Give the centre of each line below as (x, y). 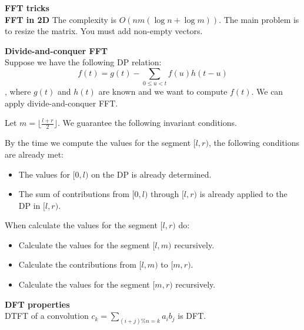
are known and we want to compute (163, 91)
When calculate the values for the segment (81, 225)
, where (18, 91)
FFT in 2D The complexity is (61, 19)
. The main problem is (259, 19)
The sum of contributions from (74, 194)
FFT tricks (27, 8)
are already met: (34, 154)
